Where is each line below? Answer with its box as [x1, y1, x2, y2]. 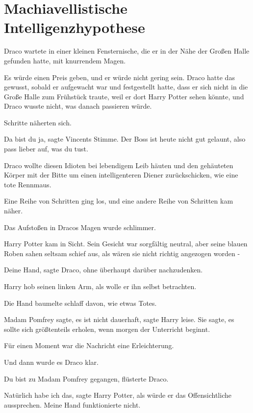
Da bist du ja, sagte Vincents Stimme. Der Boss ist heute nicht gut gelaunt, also [4, 134, 246, 144]
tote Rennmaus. [4, 179, 51, 189]
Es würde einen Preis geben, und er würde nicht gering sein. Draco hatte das [4, 72, 235, 82]
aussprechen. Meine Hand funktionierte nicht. [4, 399, 141, 410]
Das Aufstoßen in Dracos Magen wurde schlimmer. [4, 222, 156, 232]
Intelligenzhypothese [4, 17, 145, 37]
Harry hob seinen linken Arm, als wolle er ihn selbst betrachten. [4, 281, 197, 291]
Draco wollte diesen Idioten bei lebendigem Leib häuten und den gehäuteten [4, 160, 233, 170]
